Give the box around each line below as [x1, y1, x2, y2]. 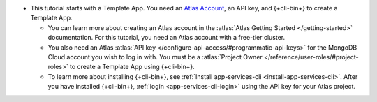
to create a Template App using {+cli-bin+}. [70, 63, 195, 71]
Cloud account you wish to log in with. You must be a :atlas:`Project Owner [47, 52, 263, 61]
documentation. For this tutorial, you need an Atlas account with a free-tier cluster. [47, 34, 286, 42]
